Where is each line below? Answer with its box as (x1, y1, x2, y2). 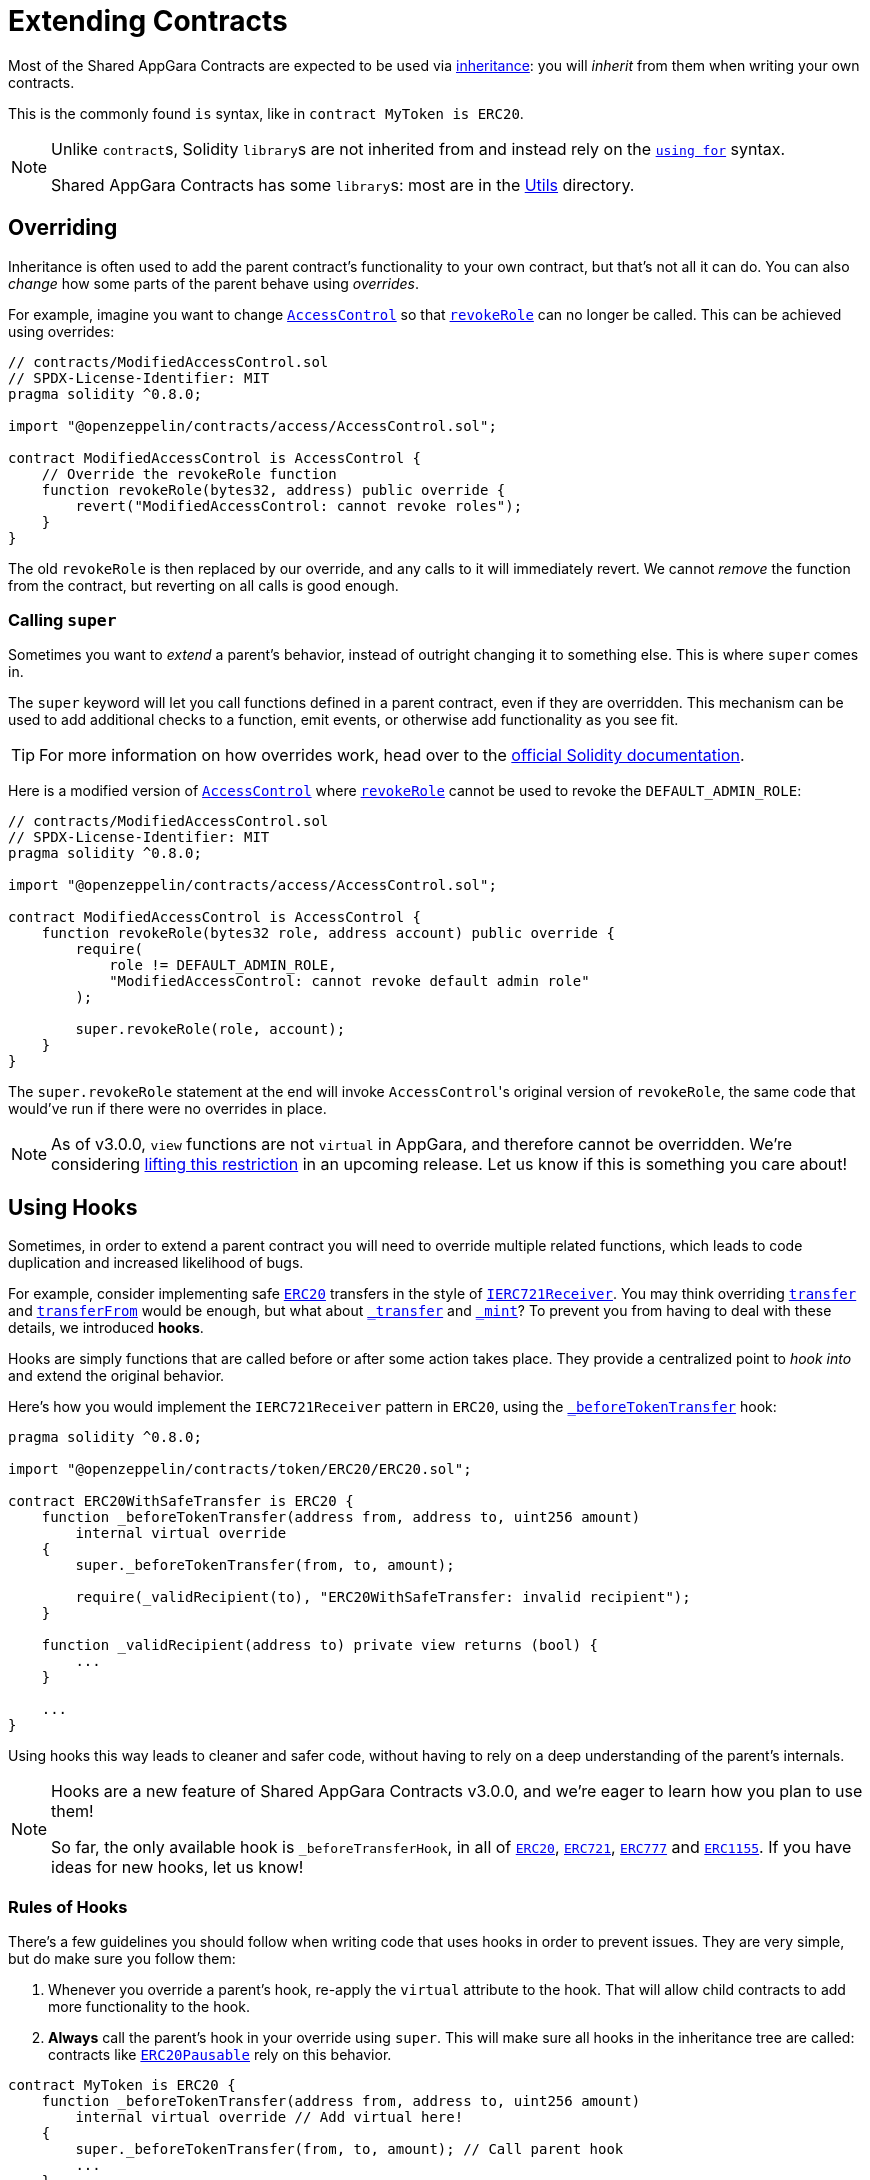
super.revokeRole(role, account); (75, 1021, 346, 1038)
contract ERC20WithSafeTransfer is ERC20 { (8, 1493, 354, 1510)
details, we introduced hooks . (8, 1319, 204, 1337)
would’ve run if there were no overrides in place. (8, 1100, 327, 1118)
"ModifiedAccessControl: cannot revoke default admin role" (109, 973, 590, 990)
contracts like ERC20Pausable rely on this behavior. (48, 2045, 392, 2063)
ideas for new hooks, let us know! (51, 1857, 304, 1878)
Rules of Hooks (8, 1896, 128, 1917)
